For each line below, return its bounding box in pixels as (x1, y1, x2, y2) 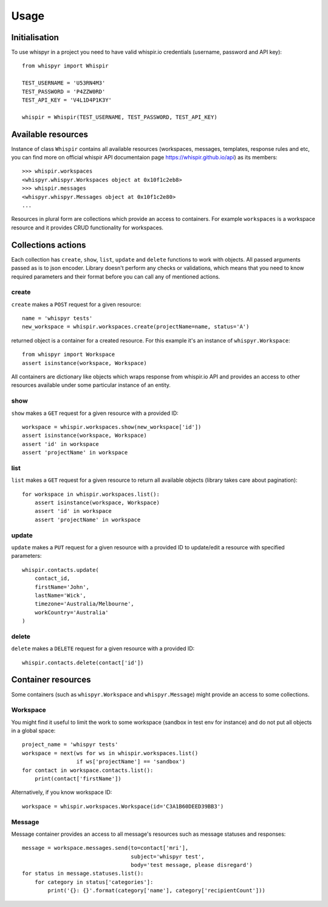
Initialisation (11, 32, 59, 43)
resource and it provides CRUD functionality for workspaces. (11, 224, 164, 231)
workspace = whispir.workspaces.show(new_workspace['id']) (22, 423, 202, 430)
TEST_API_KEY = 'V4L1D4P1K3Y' (22, 97, 112, 103)
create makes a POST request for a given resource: (11, 301, 142, 308)
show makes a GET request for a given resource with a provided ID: (11, 409, 179, 417)
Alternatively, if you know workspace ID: (11, 788, 112, 796)
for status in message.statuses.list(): (22, 870, 144, 877)
